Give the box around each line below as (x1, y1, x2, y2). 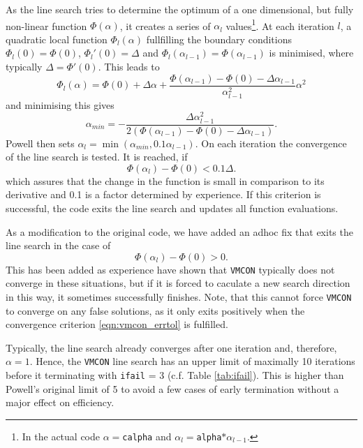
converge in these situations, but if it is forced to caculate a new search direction (6, 276, 350, 290)
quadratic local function (6, 31, 108, 46)
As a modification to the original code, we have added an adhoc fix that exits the (6, 224, 353, 239)
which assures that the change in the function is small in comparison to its (6, 173, 325, 188)
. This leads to (98, 59, 160, 74)
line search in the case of (6, 238, 111, 253)
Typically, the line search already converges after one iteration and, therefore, (6, 340, 337, 354)
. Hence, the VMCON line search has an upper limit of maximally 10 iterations (29, 354, 355, 368)
